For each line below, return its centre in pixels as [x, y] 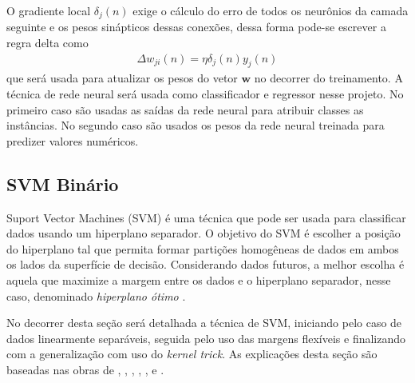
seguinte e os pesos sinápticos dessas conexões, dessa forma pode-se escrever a [196, 27]
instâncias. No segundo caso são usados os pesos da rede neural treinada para [196, 125]
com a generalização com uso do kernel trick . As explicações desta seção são [192, 354]
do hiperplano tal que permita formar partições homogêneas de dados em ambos [203, 248]
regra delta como [47, 43]
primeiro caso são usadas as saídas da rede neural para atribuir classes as [185, 109]
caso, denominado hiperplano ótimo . [96, 295]
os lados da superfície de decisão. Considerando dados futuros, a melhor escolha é [206, 264]
